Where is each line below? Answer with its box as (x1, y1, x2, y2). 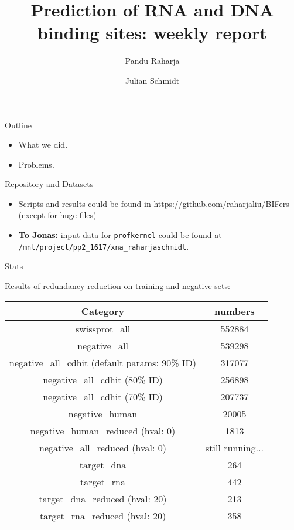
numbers (214, 304, 255, 318)
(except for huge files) (18, 209, 97, 221)
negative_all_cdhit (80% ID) (43, 372, 163, 386)
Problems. (18, 158, 54, 170)
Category (81, 304, 125, 318)
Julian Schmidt (125, 74, 180, 86)
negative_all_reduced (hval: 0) (39, 440, 166, 454)
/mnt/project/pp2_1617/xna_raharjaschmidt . (18, 240, 189, 252)
